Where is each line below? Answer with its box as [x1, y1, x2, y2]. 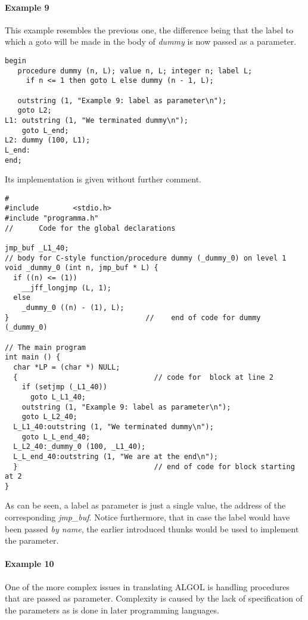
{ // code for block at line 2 [13, 373, 274, 382]
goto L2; [17, 106, 52, 115]
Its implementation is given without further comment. [5, 173, 202, 185]
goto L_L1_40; [30, 392, 86, 401]
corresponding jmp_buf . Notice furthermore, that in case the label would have [5, 511, 290, 523]
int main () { [5, 353, 61, 362]
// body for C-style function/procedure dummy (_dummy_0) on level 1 [5, 253, 287, 262]
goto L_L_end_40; [21, 432, 91, 441]
